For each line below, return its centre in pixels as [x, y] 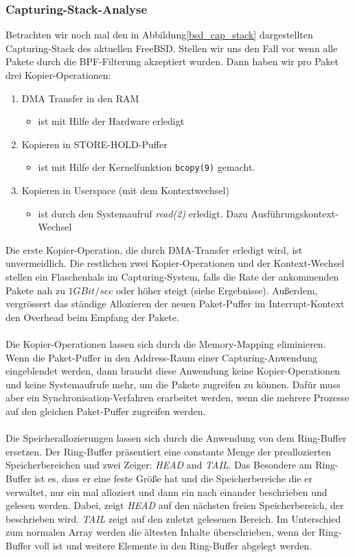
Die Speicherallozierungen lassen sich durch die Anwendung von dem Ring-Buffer [176, 438]
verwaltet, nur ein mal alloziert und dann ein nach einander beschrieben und [167, 491]
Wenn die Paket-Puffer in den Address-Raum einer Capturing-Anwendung [161, 357]
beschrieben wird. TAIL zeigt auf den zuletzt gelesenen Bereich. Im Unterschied [173, 518]
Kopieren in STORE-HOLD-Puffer [94, 144]
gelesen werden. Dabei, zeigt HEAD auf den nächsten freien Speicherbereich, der [175, 505]
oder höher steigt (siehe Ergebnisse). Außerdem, [217, 290]
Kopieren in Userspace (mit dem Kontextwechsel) [125, 190]
